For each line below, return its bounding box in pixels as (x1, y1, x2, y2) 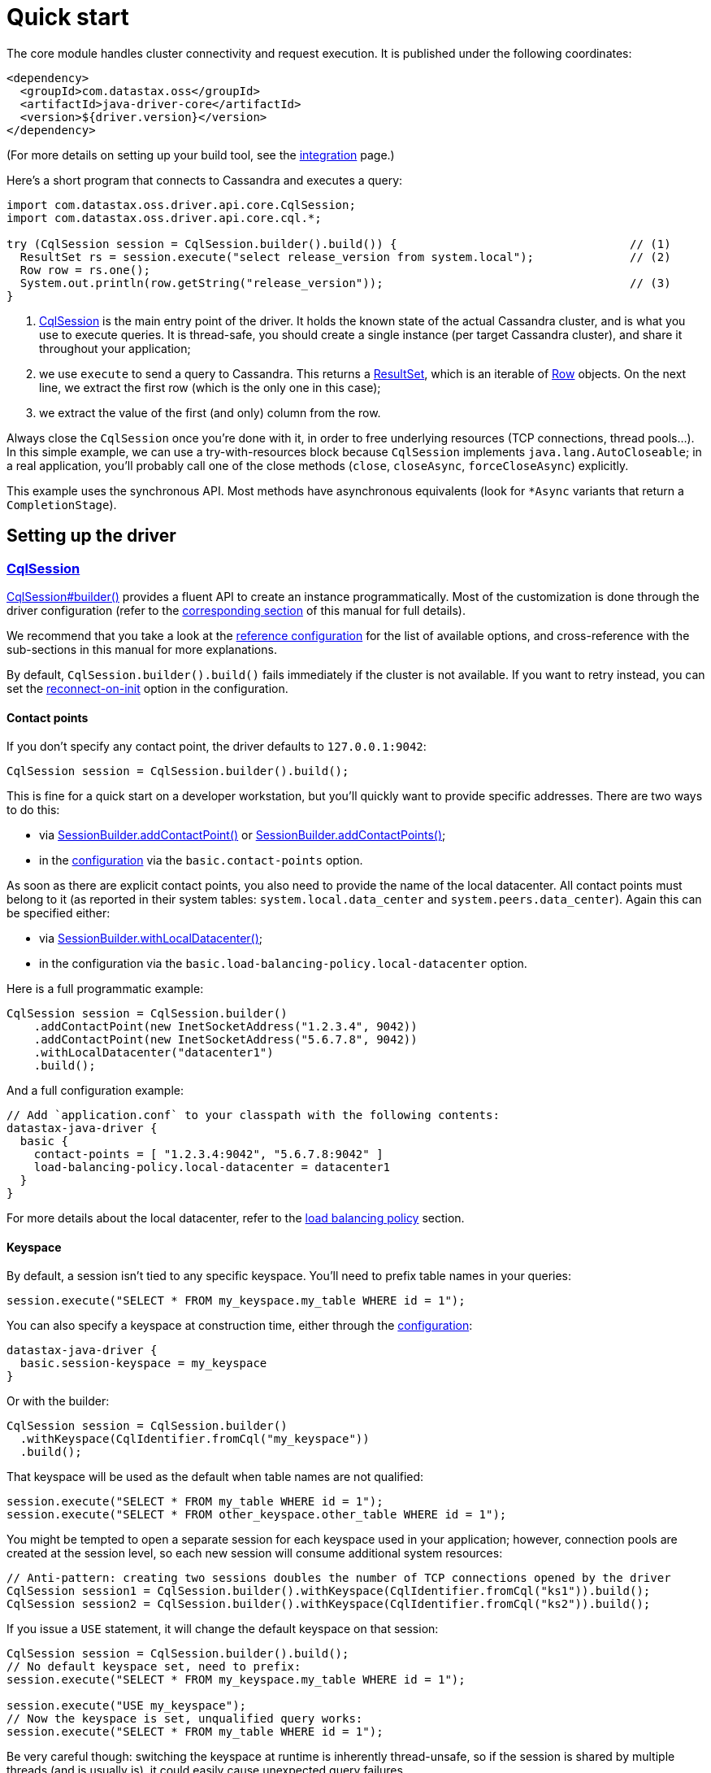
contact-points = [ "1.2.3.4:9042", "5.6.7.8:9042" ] (33, 1148, 384, 1161)
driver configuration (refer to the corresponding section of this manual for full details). (7, 603, 466, 617)
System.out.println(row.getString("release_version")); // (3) (20, 276, 671, 290)
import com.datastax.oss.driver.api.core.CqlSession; (7, 198, 356, 211)
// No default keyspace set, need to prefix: (7, 1660, 301, 1674)
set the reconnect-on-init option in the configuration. (7, 681, 288, 695)
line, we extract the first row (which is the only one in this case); (39, 380, 381, 394)
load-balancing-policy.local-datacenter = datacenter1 (33, 1161, 391, 1174)
